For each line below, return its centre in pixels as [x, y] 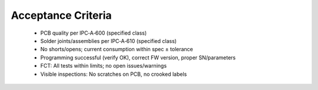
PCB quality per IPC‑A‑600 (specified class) [94, 33]
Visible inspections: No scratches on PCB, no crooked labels [114, 74]
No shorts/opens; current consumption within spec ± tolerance [117, 49]
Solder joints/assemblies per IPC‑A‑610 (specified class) [108, 41]
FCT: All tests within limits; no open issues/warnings [104, 66]
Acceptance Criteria [61, 15]
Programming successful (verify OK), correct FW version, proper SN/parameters [138, 57]
